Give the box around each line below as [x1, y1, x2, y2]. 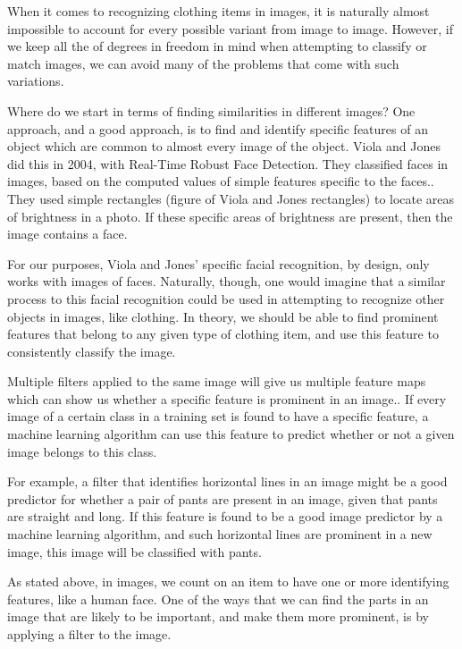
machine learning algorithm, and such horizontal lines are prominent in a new [7, 525, 433, 544]
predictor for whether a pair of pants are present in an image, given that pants [7, 489, 438, 508]
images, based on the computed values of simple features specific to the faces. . [7, 172, 434, 190]
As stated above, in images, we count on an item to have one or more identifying [7, 572, 449, 591]
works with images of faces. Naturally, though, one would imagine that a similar [7, 272, 446, 291]
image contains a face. [7, 224, 128, 243]
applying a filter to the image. [7, 625, 172, 643]
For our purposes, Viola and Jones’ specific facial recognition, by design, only [7, 254, 430, 273]
